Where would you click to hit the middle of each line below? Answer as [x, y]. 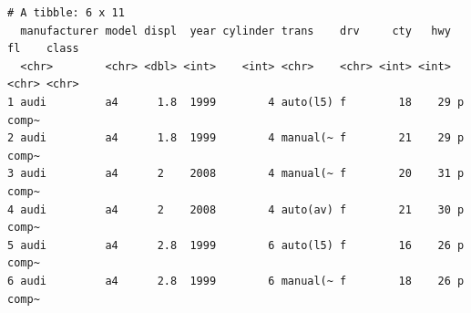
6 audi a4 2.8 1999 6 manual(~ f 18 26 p [236, 281]
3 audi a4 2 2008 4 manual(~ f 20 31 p [236, 174]
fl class [43, 49]
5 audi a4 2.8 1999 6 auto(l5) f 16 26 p [236, 245]
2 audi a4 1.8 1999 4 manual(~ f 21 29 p [236, 138]
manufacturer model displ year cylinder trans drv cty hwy [235, 31]
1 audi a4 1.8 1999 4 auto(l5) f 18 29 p [236, 102]
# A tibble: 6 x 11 [66, 13]
